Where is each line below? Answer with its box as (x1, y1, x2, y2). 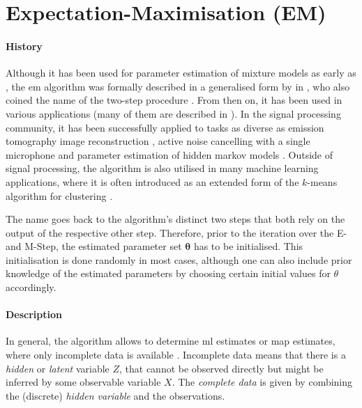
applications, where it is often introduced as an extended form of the (6, 174, 299, 189)
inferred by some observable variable (6, 375, 161, 389)
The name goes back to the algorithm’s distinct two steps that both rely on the (6, 212, 345, 226)
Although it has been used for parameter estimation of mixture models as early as (6, 65, 356, 80)
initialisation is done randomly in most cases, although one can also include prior (6, 252, 352, 267)
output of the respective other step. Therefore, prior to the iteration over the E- (6, 225, 347, 240)
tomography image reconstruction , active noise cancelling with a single (6, 134, 310, 148)
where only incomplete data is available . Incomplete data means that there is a (6, 347, 346, 362)
